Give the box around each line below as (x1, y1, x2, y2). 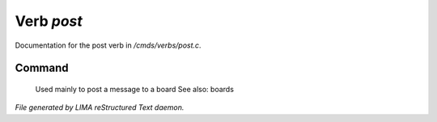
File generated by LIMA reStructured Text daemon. (15, 103, 185, 112)
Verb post (15, 12, 83, 30)
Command (15, 61, 69, 75)
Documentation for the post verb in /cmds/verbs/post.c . (15, 40, 202, 50)
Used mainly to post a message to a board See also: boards (35, 84, 235, 94)
